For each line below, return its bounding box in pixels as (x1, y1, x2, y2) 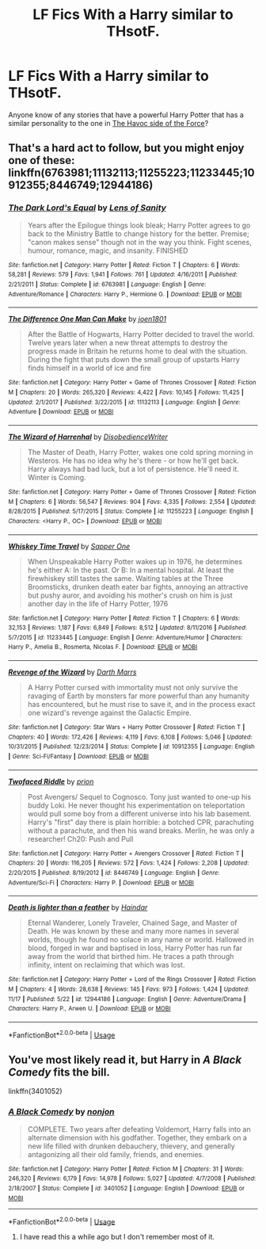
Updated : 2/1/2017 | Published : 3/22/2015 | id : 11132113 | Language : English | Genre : (8, 398, 241, 406)
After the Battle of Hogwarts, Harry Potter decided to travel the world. (27, 330, 255, 339)
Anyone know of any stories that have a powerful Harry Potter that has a (8, 109, 244, 120)
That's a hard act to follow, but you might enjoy (8, 141, 245, 155)
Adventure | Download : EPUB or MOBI (8, 408, 114, 416)
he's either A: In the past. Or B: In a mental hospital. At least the (27, 565, 235, 575)
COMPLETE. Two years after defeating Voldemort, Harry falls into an (27, 1124, 251, 1134)
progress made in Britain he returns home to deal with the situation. (27, 346, 248, 356)
